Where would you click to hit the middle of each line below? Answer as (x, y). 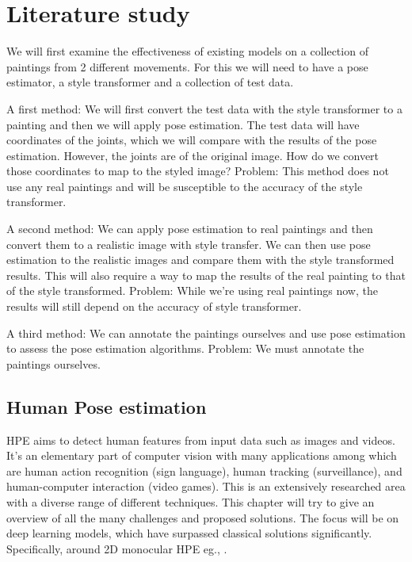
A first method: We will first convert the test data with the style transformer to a (204, 108)
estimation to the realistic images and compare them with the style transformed (200, 260)
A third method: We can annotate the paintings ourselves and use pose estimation (206, 333)
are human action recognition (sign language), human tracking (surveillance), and (204, 470)
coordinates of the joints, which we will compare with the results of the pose (192, 140)
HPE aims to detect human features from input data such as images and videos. (201, 440)
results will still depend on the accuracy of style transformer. (154, 306)
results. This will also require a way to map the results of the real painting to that (206, 275)
